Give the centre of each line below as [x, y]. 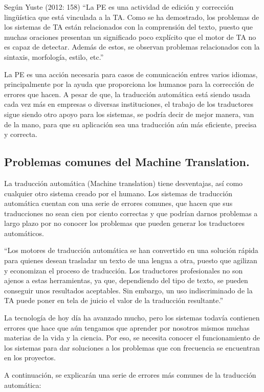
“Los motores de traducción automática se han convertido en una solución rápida [131, 250]
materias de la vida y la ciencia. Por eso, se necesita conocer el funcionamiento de [132, 338]
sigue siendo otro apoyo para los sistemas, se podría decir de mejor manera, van [129, 114]
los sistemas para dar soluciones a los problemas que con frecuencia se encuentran [132, 347]
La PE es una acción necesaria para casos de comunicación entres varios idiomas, [131, 74]
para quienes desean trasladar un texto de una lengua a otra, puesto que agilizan [131, 260]
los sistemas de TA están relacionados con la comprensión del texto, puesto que [128, 27]
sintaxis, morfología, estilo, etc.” [54, 56]
